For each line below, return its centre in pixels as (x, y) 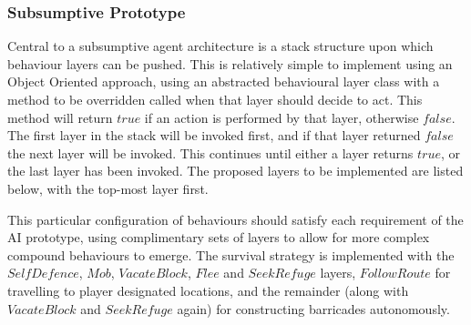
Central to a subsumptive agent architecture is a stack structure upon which (220, 46)
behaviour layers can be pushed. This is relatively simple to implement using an (230, 63)
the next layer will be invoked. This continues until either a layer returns (210, 152)
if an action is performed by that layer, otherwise (282, 117)
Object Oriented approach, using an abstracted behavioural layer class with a (224, 81)
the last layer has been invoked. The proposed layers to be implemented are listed (235, 171)
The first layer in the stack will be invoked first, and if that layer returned (214, 135)
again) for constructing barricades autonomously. (313, 308)
